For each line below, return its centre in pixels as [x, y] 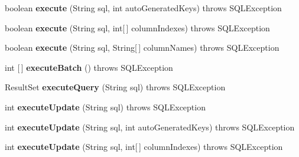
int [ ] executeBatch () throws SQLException [89, 67]
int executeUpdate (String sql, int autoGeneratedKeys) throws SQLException [150, 127]
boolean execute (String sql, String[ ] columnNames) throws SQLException [142, 48]
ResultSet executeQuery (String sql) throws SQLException [115, 87]
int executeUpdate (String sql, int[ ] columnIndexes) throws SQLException [144, 147]
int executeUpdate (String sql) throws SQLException [105, 107]
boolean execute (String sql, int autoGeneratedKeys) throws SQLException [143, 8]
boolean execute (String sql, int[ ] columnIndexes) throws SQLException [137, 27]
